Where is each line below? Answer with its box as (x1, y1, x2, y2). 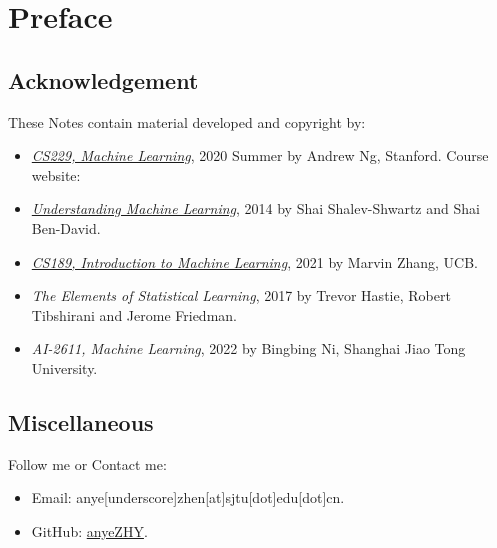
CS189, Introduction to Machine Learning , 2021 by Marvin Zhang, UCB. (31, 251, 478, 272)
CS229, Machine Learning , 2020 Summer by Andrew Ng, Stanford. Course (31, 145, 489, 166)
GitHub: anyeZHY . (31, 520, 148, 541)
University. (31, 357, 98, 378)
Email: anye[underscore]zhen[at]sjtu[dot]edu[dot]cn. (31, 487, 345, 508)
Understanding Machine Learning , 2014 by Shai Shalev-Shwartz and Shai (31, 198, 480, 219)
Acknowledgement (8, 64, 199, 95)
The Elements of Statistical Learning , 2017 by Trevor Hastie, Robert (31, 285, 451, 306)
